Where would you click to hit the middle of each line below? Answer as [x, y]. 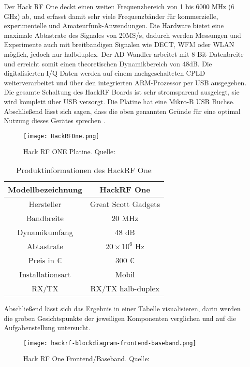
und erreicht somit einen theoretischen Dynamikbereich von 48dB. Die [108, 63]
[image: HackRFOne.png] [61, 136]
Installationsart [45, 274]
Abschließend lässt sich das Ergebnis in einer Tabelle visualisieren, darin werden [122, 308]
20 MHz [125, 218]
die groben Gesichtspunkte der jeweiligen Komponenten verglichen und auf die [120, 318]
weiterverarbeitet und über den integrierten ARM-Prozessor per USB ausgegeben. [125, 82]
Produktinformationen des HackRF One [84, 170]
